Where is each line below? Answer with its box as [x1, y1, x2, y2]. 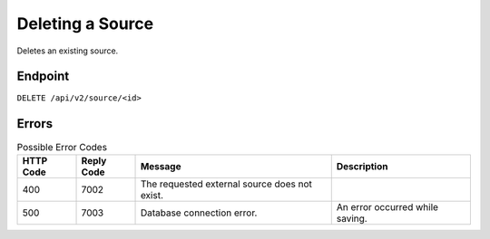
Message [140, 159, 181, 172]
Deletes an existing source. [16, 45, 119, 56]
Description [336, 159, 388, 172]
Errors [16, 116, 54, 131]
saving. [336, 212, 367, 225]
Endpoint [16, 69, 70, 84]
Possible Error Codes [16, 140, 108, 153]
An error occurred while [336, 200, 439, 213]
